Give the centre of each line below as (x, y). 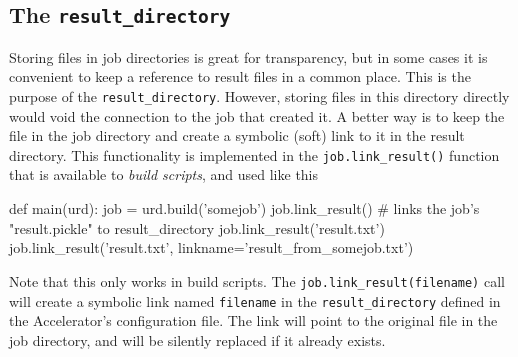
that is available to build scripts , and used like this (164, 174)
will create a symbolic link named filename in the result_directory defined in (255, 300)
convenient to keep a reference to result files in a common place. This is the (240, 76)
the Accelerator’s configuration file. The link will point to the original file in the (253, 320)
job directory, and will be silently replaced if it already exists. (197, 339)
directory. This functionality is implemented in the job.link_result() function (254, 154)
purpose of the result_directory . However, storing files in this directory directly (259, 95)
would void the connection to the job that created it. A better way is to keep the (257, 115)
